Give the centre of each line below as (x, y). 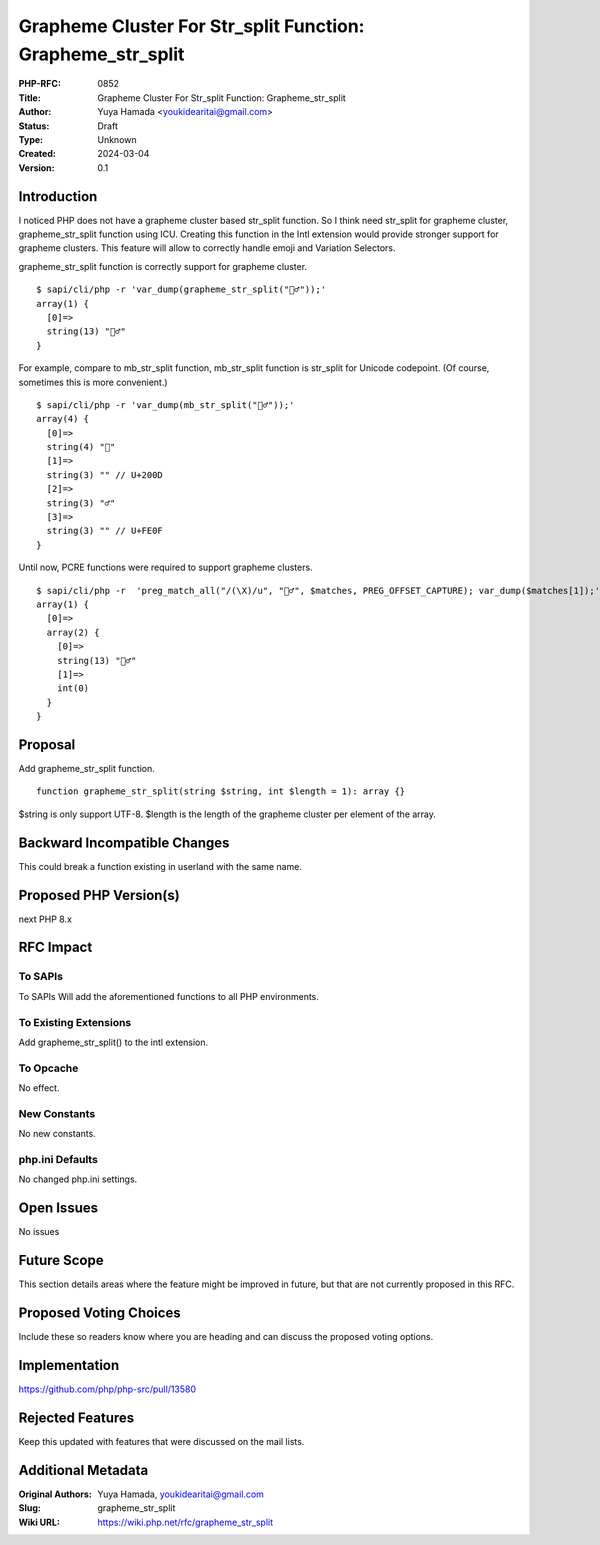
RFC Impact (55, 947)
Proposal (47, 744)
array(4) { (63, 419)
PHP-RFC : (40, 84)
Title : (30, 97)
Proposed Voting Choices (99, 1312)
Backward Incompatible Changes (124, 842)
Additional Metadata (83, 1470)
